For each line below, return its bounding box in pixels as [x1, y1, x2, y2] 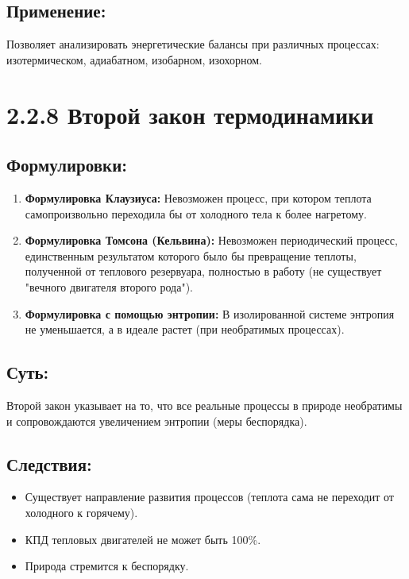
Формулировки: [6, 152, 127, 177]
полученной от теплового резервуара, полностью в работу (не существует [25, 263, 382, 280]
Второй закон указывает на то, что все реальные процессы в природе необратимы [6, 396, 403, 413]
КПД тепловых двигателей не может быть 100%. [25, 531, 261, 547]
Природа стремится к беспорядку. [25, 558, 189, 574]
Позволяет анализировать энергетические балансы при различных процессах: [6, 36, 380, 52]
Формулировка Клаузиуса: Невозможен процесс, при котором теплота [25, 189, 372, 206]
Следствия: [6, 451, 92, 476]
